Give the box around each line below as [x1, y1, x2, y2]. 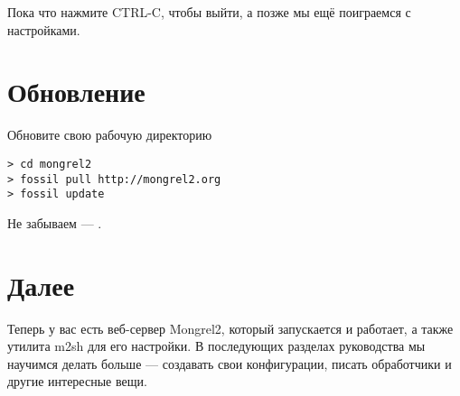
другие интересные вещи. [7, 372, 147, 391]
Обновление [7, 73, 146, 110]
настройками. [7, 20, 80, 39]
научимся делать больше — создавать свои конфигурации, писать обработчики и [7, 354, 452, 373]
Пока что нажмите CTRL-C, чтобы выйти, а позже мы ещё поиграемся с [7, 3, 411, 21]
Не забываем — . [7, 213, 102, 232]
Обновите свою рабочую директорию [7, 125, 212, 144]
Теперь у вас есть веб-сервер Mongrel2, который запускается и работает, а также [7, 318, 454, 337]
